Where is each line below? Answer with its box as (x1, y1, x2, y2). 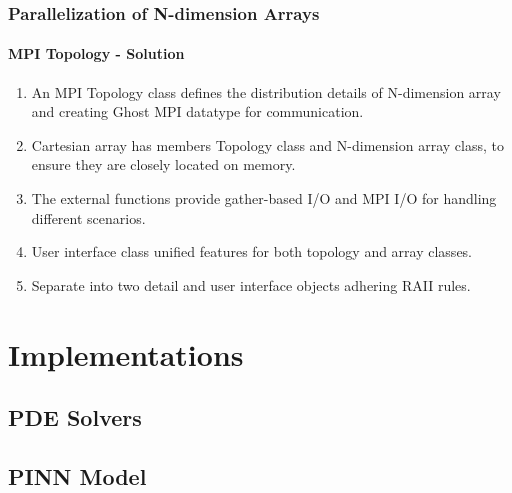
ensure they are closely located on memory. (31, 154, 296, 175)
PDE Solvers (8, 402, 142, 433)
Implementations (8, 333, 244, 374)
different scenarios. (31, 207, 146, 228)
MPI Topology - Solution (8, 43, 185, 64)
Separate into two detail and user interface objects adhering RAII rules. (31, 274, 471, 295)
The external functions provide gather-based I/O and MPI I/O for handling (31, 188, 497, 209)
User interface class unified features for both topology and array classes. (31, 241, 473, 262)
